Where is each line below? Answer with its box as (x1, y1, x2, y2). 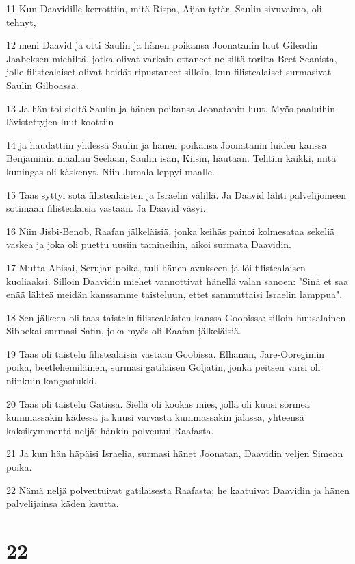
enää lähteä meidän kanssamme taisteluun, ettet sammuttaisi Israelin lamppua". (6, 287, 343, 302)
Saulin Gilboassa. (6, 77, 79, 92)
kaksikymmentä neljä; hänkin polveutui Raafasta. (6, 423, 214, 437)
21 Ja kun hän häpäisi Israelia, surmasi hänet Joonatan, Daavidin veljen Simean (6, 446, 343, 461)
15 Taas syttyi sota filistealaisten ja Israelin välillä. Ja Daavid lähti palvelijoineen (6, 187, 347, 201)
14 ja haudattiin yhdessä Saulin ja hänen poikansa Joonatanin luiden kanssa (6, 137, 327, 151)
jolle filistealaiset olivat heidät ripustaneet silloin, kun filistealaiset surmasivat (6, 64, 332, 79)
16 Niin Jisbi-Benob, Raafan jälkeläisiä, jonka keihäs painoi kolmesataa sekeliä (6, 223, 335, 238)
